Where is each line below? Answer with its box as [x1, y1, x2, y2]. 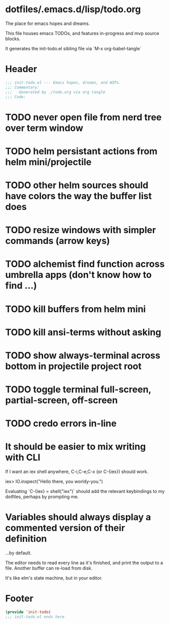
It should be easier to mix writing [5, 441, 146, 453]
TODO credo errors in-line [5, 418, 117, 429]
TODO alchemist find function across [5, 258, 165, 270]
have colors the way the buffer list [5, 190, 152, 202]
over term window [5, 122, 84, 134]
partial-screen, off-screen [5, 395, 118, 406]
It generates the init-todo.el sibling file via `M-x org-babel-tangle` [5, 45, 142, 51]
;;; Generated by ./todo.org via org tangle [5, 89, 106, 95]
